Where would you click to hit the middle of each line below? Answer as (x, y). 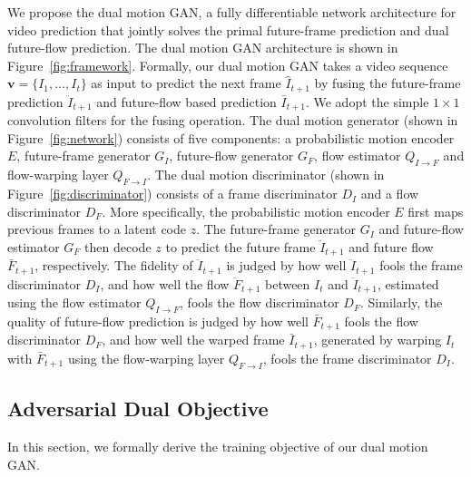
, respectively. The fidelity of (114, 265)
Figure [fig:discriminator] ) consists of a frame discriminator (172, 194)
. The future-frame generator (276, 229)
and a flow (390, 194)
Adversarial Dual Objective (138, 409)
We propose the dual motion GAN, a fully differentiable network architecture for (232, 12)
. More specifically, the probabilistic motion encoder (246, 211)
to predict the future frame (240, 246)
